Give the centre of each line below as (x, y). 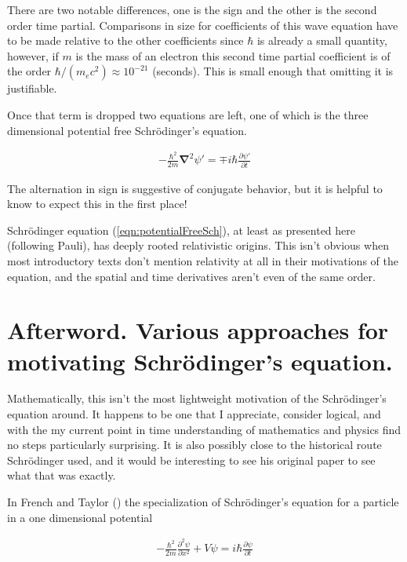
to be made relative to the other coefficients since (125, 40)
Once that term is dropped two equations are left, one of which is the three (188, 114)
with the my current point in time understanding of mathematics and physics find (204, 429)
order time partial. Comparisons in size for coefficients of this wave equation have (203, 25)
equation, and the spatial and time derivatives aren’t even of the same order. (191, 276)
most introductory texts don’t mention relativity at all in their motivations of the (203, 260)
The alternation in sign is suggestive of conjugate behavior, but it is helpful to (195, 188)
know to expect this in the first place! (97, 204)
